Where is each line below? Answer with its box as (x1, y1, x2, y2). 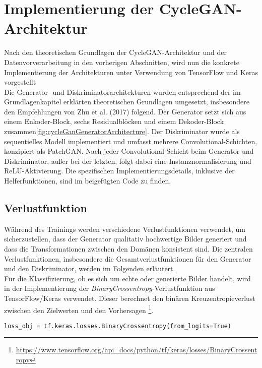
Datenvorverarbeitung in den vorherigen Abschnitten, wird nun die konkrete (4, 56, 239, 67)
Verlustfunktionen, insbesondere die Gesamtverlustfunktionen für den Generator (4, 253, 251, 264)
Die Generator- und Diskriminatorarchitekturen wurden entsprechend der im (4, 86, 241, 97)
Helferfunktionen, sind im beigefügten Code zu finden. (4, 175, 171, 186)
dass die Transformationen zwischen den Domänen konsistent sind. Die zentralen (4, 243, 253, 254)
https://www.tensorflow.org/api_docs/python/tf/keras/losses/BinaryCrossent (16, 344, 257, 355)
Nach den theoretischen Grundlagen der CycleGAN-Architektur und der (4, 47, 227, 57)
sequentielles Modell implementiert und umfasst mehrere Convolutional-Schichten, (4, 136, 257, 146)
